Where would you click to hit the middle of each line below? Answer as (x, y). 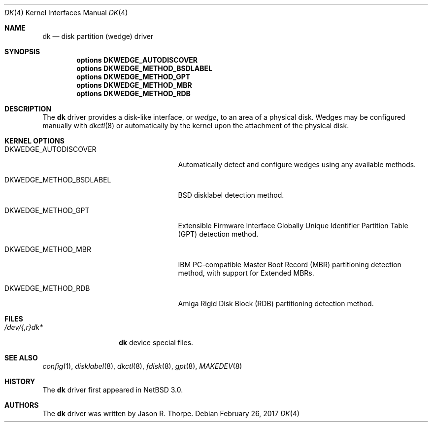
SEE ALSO (21, 358)
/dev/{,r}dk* (24, 327)
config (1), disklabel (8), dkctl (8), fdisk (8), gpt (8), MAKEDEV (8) (142, 366)
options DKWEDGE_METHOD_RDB (133, 93)
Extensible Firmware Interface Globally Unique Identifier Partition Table (293, 226)
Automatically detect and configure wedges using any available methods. (297, 164)
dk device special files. (156, 342)
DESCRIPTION (28, 109)
